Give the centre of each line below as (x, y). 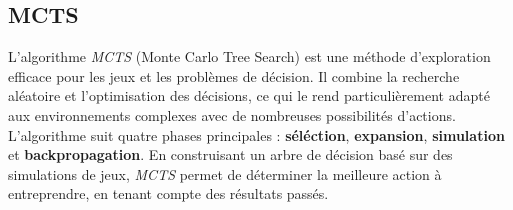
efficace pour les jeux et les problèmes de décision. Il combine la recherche (234, 75)
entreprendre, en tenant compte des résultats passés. (168, 193)
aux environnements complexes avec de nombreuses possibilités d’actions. (232, 114)
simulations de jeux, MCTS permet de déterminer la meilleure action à (225, 173)
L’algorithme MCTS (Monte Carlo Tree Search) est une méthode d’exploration (249, 56)
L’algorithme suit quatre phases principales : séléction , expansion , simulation (256, 134)
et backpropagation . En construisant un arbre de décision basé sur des (230, 154)
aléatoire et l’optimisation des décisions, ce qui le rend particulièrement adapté (249, 95)
